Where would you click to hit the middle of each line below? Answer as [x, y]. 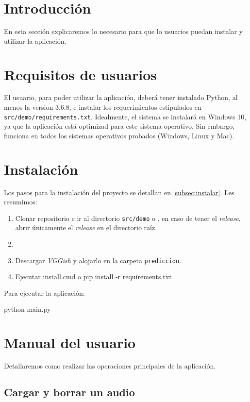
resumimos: [21, 202]
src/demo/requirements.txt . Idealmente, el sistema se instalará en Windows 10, [125, 116]
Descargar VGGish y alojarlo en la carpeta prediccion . [98, 260]
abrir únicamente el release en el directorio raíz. [86, 227]
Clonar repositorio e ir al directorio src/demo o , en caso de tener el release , [128, 218]
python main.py [27, 309]
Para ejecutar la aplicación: [44, 293]
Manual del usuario [70, 343]
